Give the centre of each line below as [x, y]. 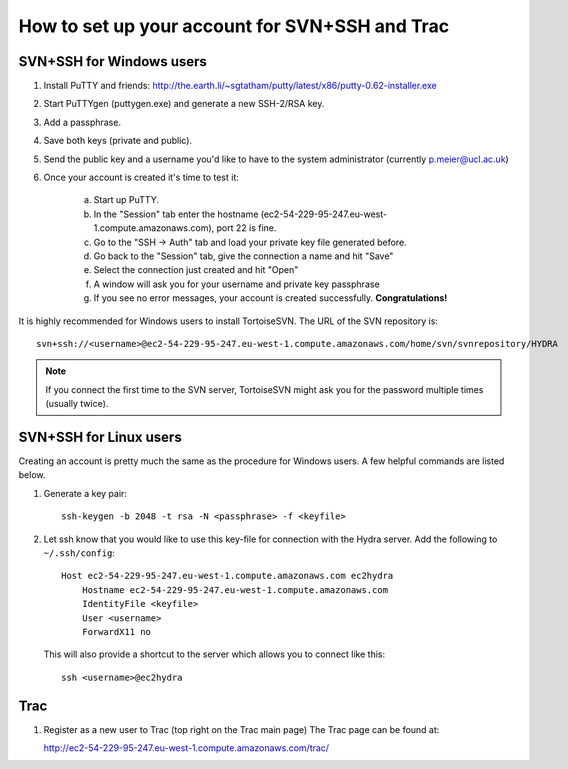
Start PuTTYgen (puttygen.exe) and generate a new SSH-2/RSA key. [184, 104]
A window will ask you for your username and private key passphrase [236, 284]
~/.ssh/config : [79, 552]
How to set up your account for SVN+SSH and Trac [234, 26]
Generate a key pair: [85, 493]
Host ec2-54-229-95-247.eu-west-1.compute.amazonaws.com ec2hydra [227, 576]
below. [32, 475]
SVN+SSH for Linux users [100, 436]
